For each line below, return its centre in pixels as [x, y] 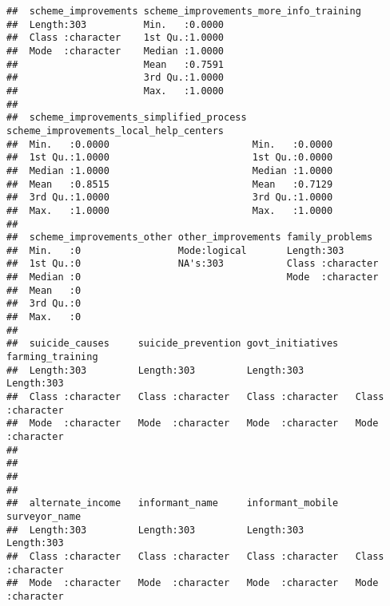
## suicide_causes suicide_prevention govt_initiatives [173, 344]
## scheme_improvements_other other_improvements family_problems [190, 238]
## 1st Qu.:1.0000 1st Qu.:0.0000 [170, 158]
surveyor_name [44, 516]
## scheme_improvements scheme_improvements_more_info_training [184, 11]
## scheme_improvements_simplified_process [127, 118]
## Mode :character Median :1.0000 [115, 51]
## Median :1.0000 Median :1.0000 [170, 170]
